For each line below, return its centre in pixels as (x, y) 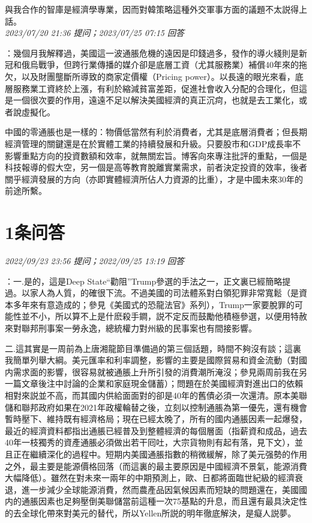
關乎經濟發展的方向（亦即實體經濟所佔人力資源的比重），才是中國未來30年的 (154, 179)
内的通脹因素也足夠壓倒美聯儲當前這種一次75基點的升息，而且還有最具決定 (152, 501)
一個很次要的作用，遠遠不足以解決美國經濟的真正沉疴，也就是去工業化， (156, 100)
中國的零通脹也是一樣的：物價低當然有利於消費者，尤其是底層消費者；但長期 (156, 132)
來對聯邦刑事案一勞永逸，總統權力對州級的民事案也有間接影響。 (131, 328)
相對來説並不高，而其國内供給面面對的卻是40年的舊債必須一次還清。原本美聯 (156, 395)
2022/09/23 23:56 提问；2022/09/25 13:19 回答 (94, 261)
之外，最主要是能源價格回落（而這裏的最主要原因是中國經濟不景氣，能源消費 (156, 466)
